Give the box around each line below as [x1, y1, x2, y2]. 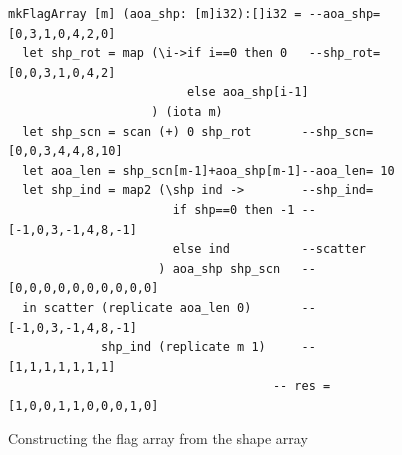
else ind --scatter [172, 242, 366, 257]
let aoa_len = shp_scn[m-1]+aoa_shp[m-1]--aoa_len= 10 [22, 163, 395, 178]
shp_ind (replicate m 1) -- [101, 340, 316, 355]
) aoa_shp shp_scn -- [158, 261, 316, 276]
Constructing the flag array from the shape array [8, 428, 308, 449]
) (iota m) [151, 104, 223, 119]
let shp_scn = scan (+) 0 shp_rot [22, 124, 252, 139]
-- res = [272, 379, 331, 394]
